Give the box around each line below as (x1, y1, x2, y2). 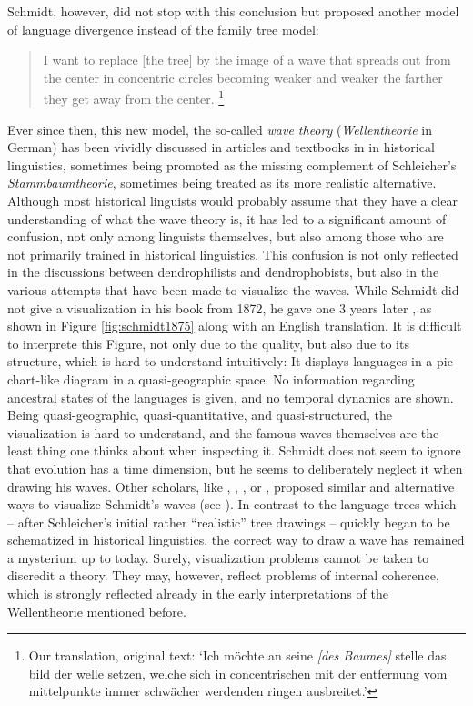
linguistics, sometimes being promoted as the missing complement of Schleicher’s (7, 155, 457, 174)
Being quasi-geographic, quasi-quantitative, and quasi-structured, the (7, 405, 392, 425)
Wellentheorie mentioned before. (7, 601, 186, 620)
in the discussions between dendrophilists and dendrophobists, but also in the (7, 262, 439, 281)
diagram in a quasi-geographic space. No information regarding (63, 369, 415, 388)
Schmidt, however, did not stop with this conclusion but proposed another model (7, 2, 459, 20)
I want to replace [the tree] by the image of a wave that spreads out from (43, 50, 451, 69)
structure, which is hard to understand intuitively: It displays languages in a (7, 352, 433, 371)
